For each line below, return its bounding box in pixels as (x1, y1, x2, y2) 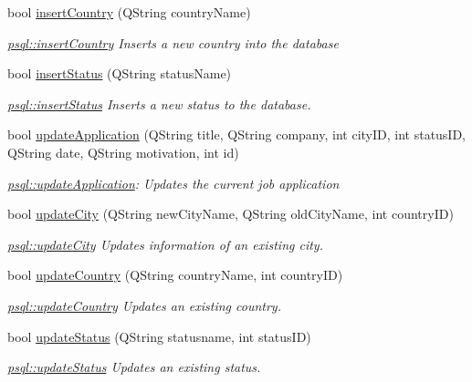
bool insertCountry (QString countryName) (7, 3, 251, 21)
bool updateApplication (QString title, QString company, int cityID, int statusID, (7, 125, 467, 144)
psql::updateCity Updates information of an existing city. (7, 234, 323, 253)
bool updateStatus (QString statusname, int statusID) (7, 326, 311, 346)
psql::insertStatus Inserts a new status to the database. (7, 94, 311, 113)
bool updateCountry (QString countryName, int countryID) (7, 265, 343, 284)
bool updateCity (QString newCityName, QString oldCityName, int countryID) (7, 204, 454, 223)
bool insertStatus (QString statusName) (7, 64, 232, 83)
